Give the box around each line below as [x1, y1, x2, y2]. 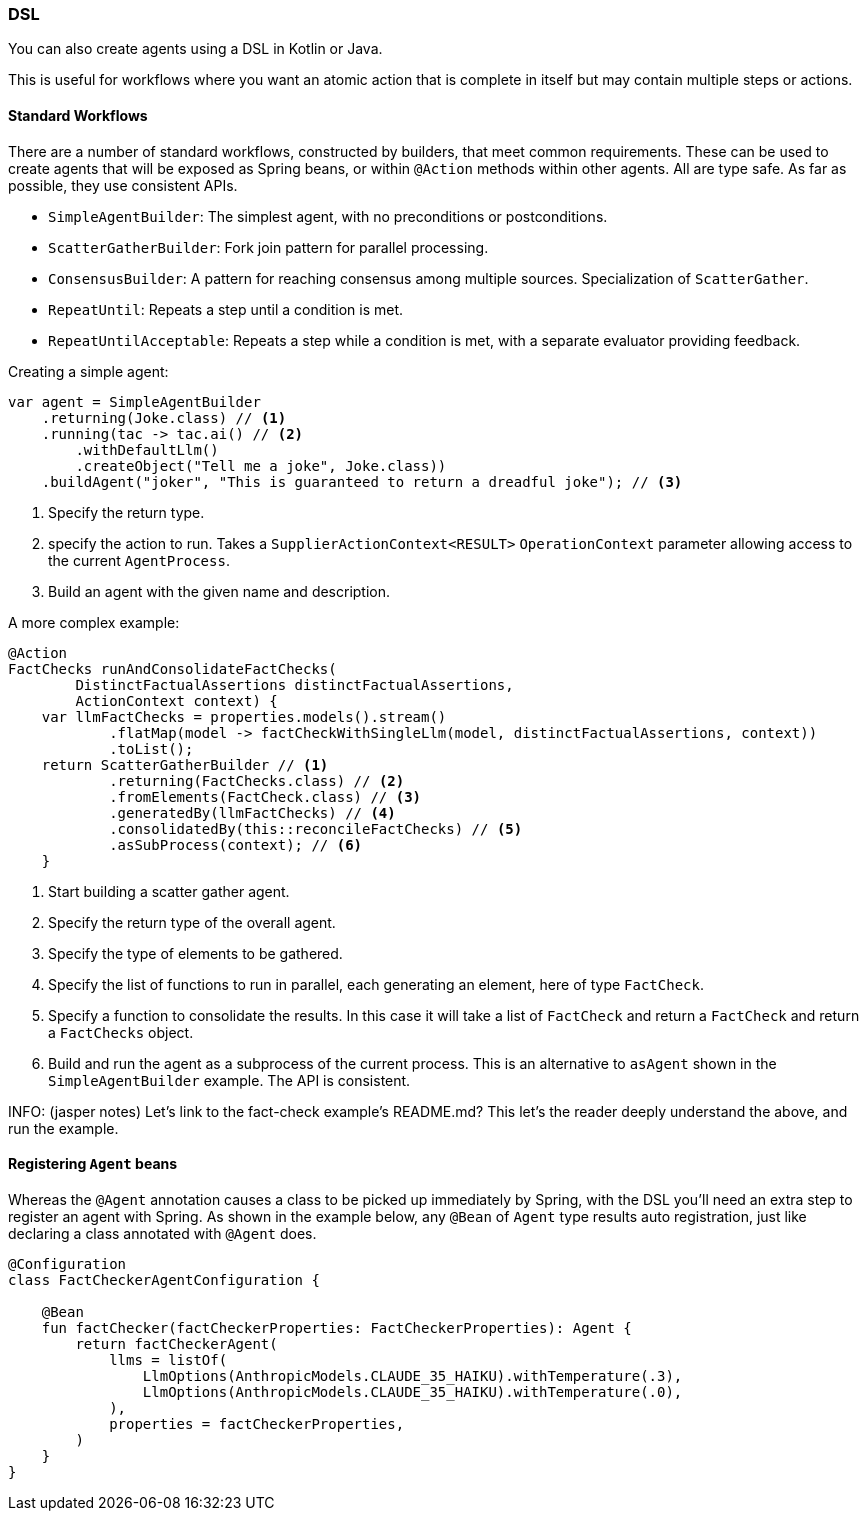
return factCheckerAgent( [75, 1335, 278, 1352]
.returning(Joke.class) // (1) [41, 409, 287, 426]
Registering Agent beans [8, 1155, 178, 1173]
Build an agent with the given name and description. [48, 582, 391, 600]
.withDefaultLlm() [75, 441, 219, 458]
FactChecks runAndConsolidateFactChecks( [8, 660, 337, 677]
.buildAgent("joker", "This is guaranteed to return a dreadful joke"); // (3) [41, 473, 683, 490]
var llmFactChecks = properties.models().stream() [41, 708, 447, 725]
